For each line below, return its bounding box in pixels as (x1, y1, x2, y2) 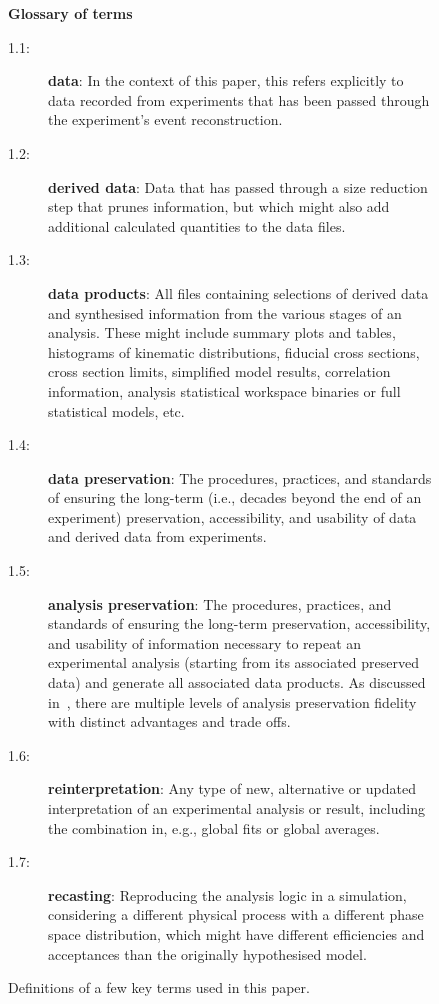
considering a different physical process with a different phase (48, 904, 424, 925)
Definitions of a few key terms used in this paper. (8, 977, 310, 998)
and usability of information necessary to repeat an (48, 632, 362, 653)
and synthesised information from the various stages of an (48, 302, 402, 323)
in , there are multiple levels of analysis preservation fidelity (48, 691, 417, 712)
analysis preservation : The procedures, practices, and (48, 593, 392, 614)
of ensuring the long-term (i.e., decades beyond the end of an (48, 487, 422, 508)
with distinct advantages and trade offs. (48, 711, 291, 732)
